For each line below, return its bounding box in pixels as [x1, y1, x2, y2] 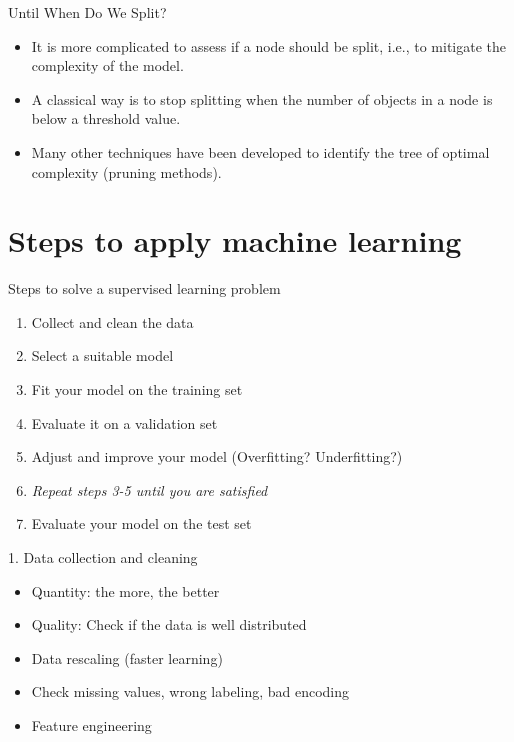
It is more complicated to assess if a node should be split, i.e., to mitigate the [31, 35, 506, 56]
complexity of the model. [31, 55, 184, 76]
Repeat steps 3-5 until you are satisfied [31, 479, 268, 500]
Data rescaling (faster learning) [31, 647, 223, 668]
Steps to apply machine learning [8, 220, 462, 261]
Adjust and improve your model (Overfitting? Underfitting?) [31, 446, 403, 467]
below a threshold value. [31, 108, 181, 129]
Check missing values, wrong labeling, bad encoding [31, 681, 350, 702]
